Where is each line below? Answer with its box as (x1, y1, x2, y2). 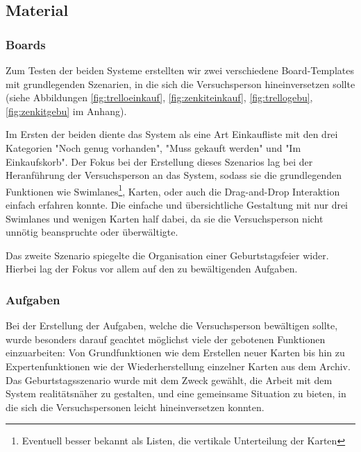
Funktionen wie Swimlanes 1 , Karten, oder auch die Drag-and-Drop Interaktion (6, 182, 340, 198)
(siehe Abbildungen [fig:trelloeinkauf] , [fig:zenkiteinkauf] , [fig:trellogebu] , (6, 90, 313, 105)
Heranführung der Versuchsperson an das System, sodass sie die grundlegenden (6, 168, 342, 182)
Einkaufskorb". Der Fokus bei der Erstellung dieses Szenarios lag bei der (6, 154, 313, 168)
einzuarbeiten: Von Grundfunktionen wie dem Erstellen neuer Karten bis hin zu (6, 345, 345, 360)
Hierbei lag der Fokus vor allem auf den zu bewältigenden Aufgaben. (6, 261, 298, 276)
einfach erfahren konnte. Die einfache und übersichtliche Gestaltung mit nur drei (6, 198, 349, 211)
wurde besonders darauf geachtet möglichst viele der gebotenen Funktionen (6, 331, 326, 346)
